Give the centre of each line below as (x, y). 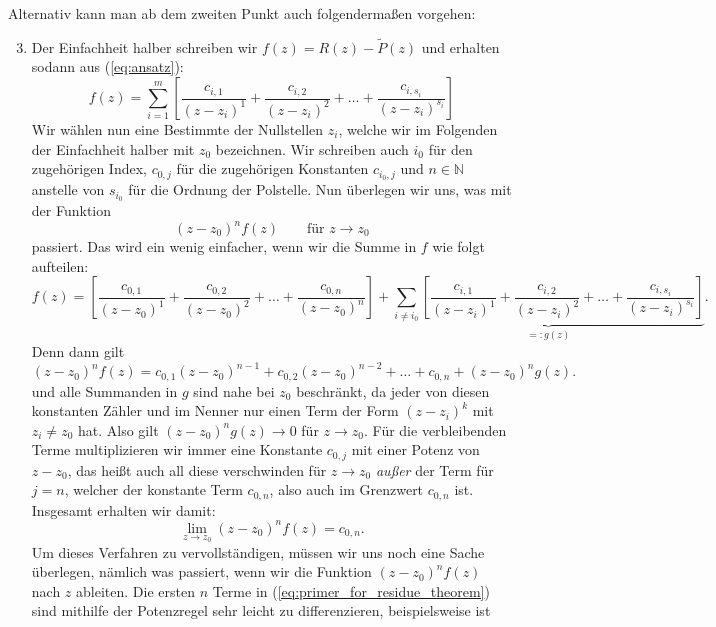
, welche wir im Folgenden (418, 129)
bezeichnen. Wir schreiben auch (312, 148)
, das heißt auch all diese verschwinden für (197, 469)
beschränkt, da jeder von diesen (393, 390)
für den (450, 148)
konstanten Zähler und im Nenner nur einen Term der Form (215, 410)
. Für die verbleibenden (435, 429)
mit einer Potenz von (415, 449)
